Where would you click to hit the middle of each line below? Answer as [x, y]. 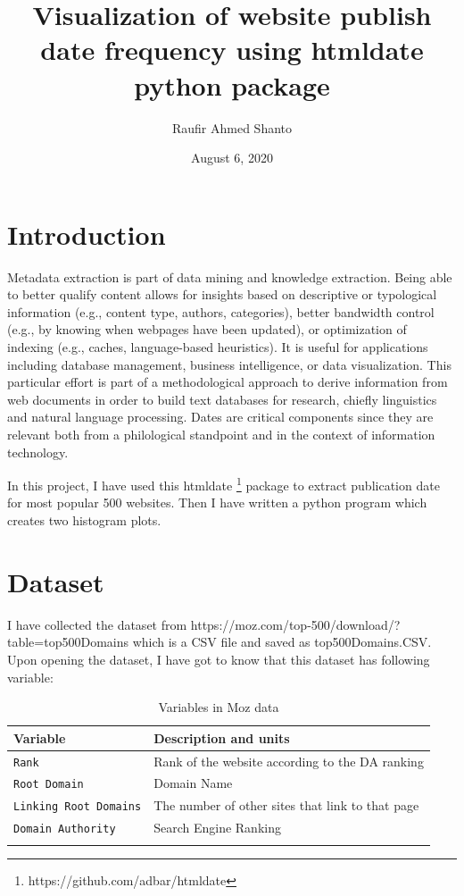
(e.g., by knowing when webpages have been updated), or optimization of [207, 329]
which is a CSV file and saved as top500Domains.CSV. [282, 642]
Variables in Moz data [219, 707]
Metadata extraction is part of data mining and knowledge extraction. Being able [230, 276]
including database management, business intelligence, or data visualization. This [229, 364]
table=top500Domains [68, 642]
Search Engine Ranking [217, 828]
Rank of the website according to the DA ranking [289, 761]
